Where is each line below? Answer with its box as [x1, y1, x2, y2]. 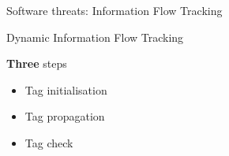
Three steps [6, 55, 67, 72]
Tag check [24, 134, 73, 150]
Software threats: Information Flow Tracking [6, 2, 223, 18]
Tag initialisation [24, 81, 107, 98]
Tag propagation [24, 108, 105, 124]
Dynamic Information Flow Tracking [6, 28, 184, 45]
